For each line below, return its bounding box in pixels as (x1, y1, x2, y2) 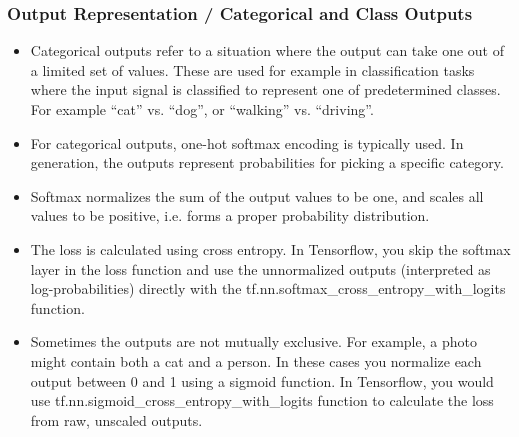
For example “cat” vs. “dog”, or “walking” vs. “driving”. (30, 99, 374, 119)
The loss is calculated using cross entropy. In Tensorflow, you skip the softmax (30, 238, 511, 259)
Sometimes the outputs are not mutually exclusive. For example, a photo (30, 331, 477, 352)
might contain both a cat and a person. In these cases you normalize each (30, 350, 482, 371)
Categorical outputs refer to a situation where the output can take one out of (30, 40, 504, 61)
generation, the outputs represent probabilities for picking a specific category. (30, 152, 504, 173)
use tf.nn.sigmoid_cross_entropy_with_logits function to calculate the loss (30, 390, 494, 411)
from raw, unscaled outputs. (30, 409, 203, 430)
